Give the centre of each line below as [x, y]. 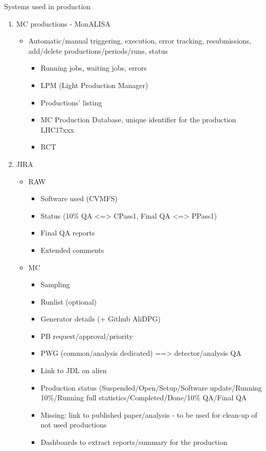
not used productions [74, 425]
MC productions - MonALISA [63, 23]
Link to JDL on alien [74, 370]
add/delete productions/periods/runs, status [98, 50]
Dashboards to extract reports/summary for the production [134, 442]
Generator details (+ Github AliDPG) [101, 319]
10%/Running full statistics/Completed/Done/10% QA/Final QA [144, 398]
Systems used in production [48, 6]
